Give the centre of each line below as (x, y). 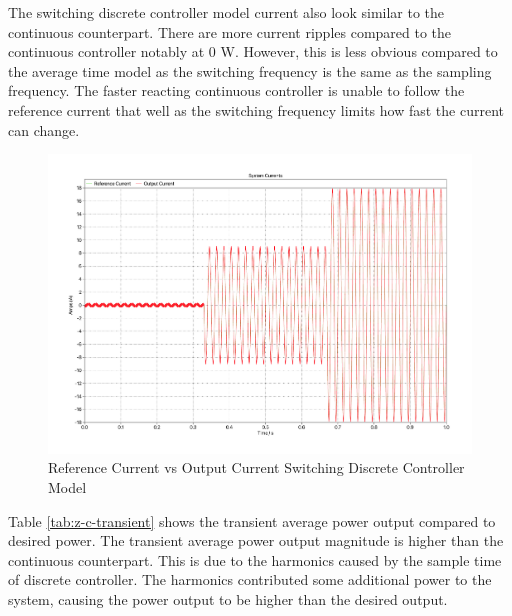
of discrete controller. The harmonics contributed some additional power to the (250, 579)
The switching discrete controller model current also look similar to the (226, 12)
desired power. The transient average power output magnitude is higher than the (256, 540)
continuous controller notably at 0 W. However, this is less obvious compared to (253, 51)
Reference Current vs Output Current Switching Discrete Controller (256, 467)
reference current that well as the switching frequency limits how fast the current (256, 109)
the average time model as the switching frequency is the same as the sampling (250, 70)
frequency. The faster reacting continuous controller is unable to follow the (236, 90)
